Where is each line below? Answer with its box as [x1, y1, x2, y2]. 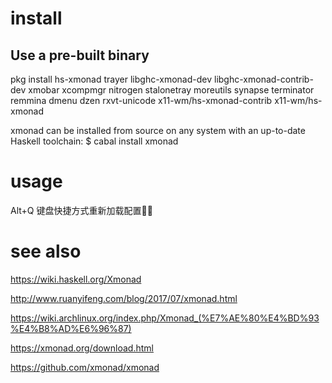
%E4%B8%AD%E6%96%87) [10, 322, 132, 334]
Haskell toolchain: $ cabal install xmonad [10, 135, 179, 147]
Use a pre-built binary [10, 47, 150, 64]
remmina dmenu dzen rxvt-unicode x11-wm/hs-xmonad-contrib [10, 95, 273, 106]
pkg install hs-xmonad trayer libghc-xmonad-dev [10, 73, 213, 85]
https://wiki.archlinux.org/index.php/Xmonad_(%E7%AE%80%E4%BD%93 [10, 312, 320, 324]
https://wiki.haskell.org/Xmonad [10, 273, 142, 285]
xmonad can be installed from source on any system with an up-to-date [10, 125, 306, 136]
